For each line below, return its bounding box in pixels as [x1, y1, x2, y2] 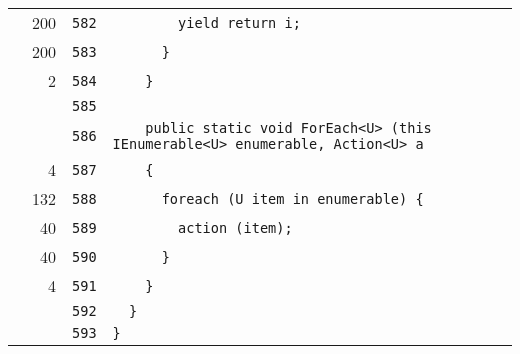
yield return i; [178, 14, 301, 31]
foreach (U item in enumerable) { [161, 190, 424, 207]
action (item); [178, 219, 293, 236]
